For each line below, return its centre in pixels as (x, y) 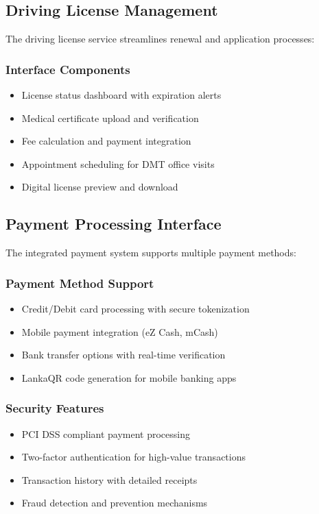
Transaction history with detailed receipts (109, 479)
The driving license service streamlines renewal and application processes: (160, 39)
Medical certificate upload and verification (110, 118)
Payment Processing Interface (114, 224)
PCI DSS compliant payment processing (106, 433)
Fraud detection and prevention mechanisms (115, 503)
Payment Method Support (80, 283)
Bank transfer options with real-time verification (123, 355)
